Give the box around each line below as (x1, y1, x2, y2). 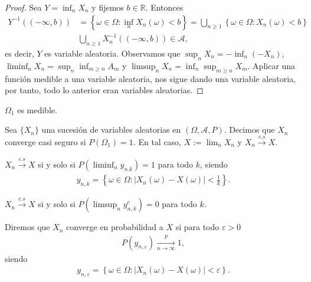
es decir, (5, 47, 34, 59)
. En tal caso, (133, 135, 182, 147)
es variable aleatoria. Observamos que (44, 47, 181, 59)
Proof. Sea (5, 1, 42, 13)
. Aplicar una (247, 59, 296, 71)
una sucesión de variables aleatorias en (41, 123, 181, 136)
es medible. (17, 103, 57, 116)
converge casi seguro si (5, 135, 86, 147)
